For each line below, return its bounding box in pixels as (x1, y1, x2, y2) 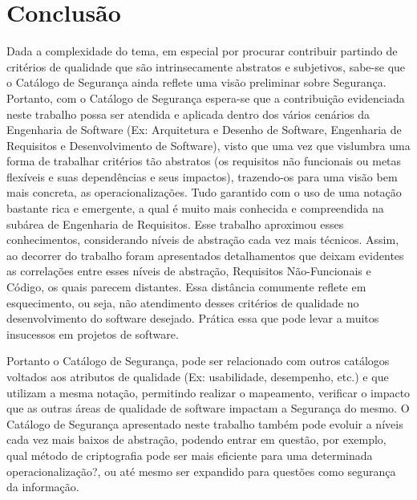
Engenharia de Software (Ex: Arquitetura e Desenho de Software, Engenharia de (6, 121, 402, 138)
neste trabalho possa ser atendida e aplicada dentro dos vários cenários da (6, 105, 370, 122)
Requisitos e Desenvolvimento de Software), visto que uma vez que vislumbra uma (6, 136, 411, 153)
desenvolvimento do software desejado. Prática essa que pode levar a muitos (6, 310, 379, 327)
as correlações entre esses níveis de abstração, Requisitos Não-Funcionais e (6, 262, 371, 279)
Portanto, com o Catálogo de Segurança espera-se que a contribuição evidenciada (6, 89, 405, 106)
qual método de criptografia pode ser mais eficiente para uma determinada (6, 446, 373, 463)
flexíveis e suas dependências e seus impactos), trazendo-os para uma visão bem (6, 168, 398, 185)
